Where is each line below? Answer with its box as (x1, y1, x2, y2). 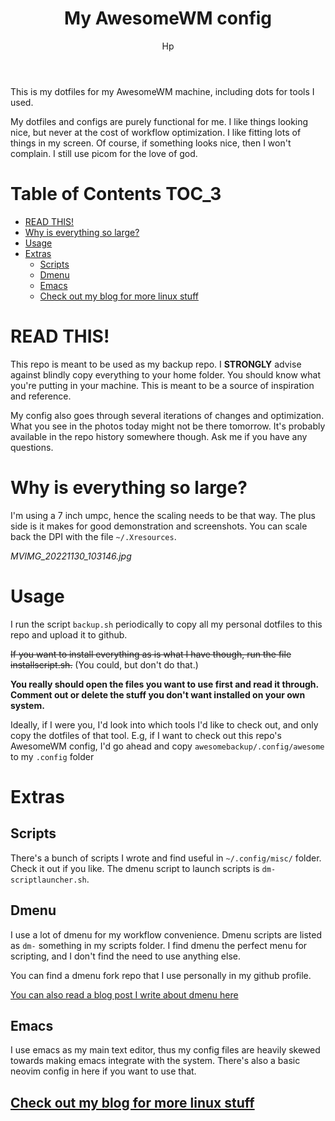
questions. (10, 441, 54, 453)
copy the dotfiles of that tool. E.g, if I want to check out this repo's (10, 729, 282, 741)
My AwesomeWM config (63, 7, 273, 30)
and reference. (10, 390, 72, 402)
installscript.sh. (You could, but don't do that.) (10, 658, 199, 671)
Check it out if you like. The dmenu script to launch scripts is (10, 862, 260, 874)
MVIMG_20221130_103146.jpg (10, 550, 132, 562)
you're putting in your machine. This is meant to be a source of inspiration (10, 379, 315, 391)
